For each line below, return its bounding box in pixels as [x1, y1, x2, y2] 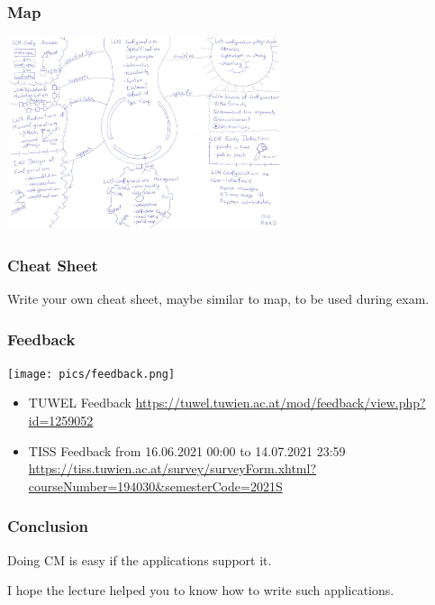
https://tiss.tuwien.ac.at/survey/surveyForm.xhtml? [28, 459, 317, 478]
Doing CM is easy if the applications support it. [7, 550, 272, 569]
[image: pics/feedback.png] [7, 367, 176, 380]
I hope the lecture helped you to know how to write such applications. [7, 581, 394, 600]
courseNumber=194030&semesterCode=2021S [28, 476, 283, 495]
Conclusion [7, 515, 88, 537]
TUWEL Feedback [28, 393, 131, 412]
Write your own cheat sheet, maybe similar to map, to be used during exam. [7, 289, 430, 308]
